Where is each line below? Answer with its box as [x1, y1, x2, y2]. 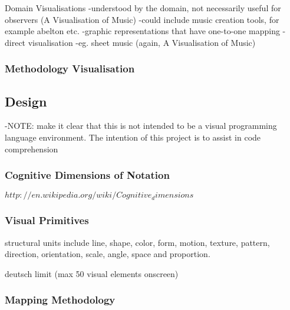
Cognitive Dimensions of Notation [5, 168, 170, 182]
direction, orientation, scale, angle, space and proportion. [5, 248, 210, 260]
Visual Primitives [5, 213, 89, 228]
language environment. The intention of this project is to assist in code [5, 131, 261, 144]
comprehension [5, 142, 58, 155]
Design [5, 92, 47, 110]
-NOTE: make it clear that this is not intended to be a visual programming [5, 119, 277, 132]
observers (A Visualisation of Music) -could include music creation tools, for [5, 13, 279, 25]
